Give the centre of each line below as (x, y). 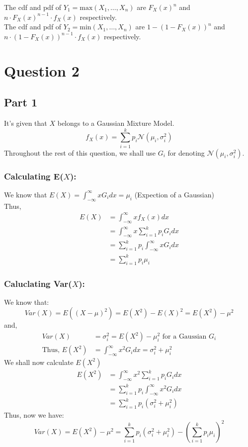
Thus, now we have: (34, 415)
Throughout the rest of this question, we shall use (80, 152)
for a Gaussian (184, 337)
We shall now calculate (39, 362)
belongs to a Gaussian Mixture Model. (116, 123)
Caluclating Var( (38, 283)
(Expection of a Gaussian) (174, 194)
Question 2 (42, 70)
